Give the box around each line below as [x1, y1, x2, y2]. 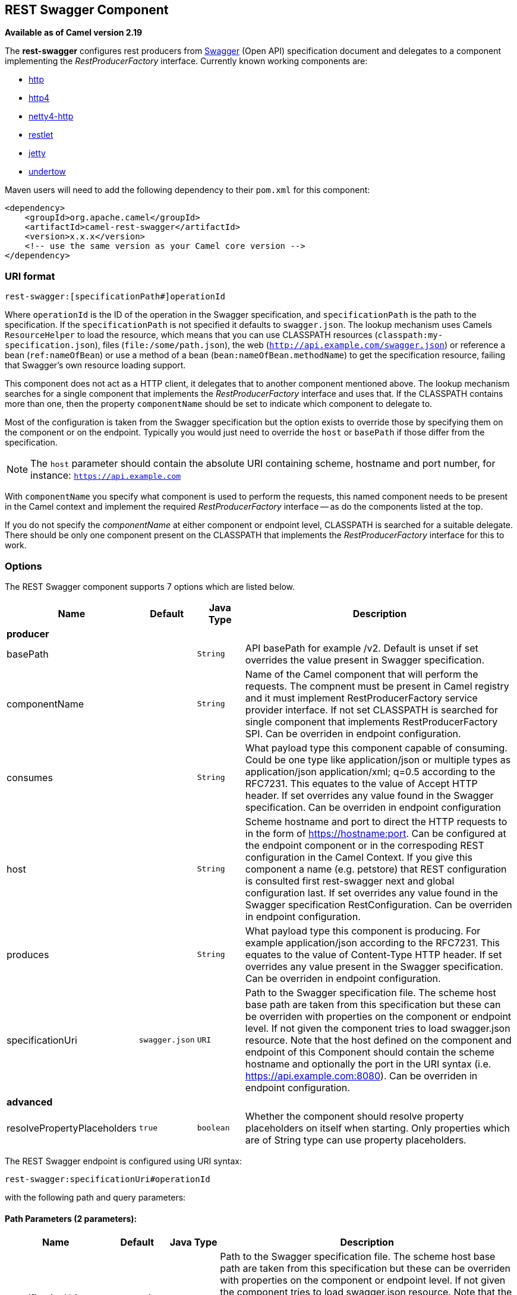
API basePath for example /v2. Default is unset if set [245, 642, 478, 654]
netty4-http [29, 111, 74, 122]
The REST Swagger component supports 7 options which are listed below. [5, 581, 295, 592]
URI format [5, 270, 55, 282]
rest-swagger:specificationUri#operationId [5, 1174, 210, 1184]
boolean [197, 1123, 230, 1133]
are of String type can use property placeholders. [245, 1133, 466, 1146]
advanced [7, 1095, 53, 1108]
